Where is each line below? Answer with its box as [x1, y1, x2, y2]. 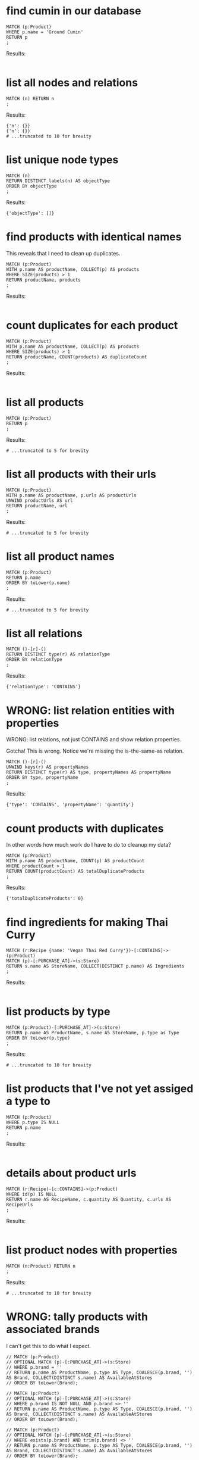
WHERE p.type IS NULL [6, 1119, 60, 1126]
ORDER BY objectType [6, 183, 58, 189]
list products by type [6, 1005, 110, 1019]
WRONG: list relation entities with [6, 704, 175, 717]
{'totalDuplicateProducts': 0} [6, 896, 84, 901]
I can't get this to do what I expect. [6, 1342, 91, 1349]
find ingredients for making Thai [6, 915, 168, 929]
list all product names [6, 550, 115, 563]
